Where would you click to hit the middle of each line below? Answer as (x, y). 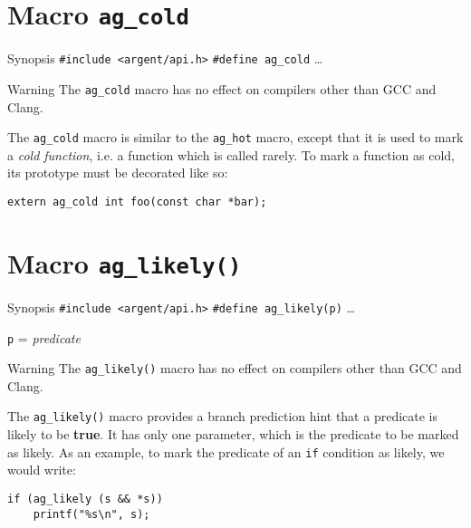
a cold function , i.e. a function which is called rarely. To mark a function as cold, (231, 154)
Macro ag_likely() (125, 262)
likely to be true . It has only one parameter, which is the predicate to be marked (233, 434)
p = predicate (44, 337)
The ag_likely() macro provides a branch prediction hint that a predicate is (223, 416)
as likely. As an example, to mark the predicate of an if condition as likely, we (226, 451)
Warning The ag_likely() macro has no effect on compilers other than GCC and (235, 368)
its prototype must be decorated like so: (118, 173)
